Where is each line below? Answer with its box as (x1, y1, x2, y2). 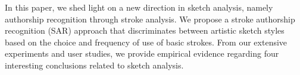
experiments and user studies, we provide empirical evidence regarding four (5, 47, 279, 60)
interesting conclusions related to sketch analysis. (5, 58, 184, 71)
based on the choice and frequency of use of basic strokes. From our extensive (5, 35, 287, 48)
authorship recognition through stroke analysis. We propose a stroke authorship (5, 12, 295, 25)
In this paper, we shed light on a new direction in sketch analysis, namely (5, 1, 273, 13)
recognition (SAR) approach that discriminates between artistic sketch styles (5, 24, 285, 37)
